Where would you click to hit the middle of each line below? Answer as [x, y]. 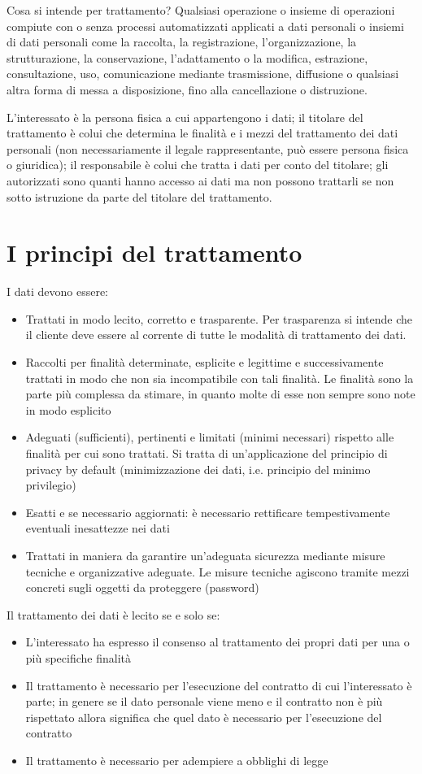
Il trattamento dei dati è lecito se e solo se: [113, 614]
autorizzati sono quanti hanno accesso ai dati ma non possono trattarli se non [200, 180]
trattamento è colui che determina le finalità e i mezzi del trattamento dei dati [202, 133]
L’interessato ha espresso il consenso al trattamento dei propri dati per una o [218, 642]
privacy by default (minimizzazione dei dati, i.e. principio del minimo [198, 469]
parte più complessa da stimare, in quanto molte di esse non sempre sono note [220, 394]
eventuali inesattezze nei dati [98, 528]
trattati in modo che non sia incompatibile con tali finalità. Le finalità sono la [220, 378]
